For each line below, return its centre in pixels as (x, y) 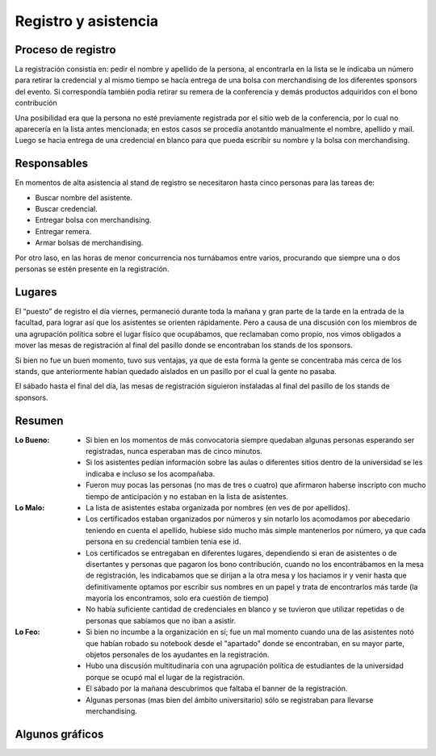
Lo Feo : (27, 632)
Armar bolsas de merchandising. (89, 243)
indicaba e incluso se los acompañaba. (151, 473)
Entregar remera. (63, 231)
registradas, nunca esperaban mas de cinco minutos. (174, 451)
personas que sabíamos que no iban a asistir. (161, 620)
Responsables (52, 164)
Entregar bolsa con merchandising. (93, 220)
